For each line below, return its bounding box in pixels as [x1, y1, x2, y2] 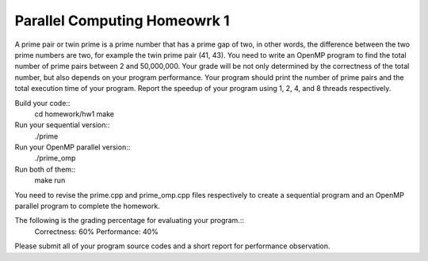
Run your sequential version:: [14, 120, 110, 130]
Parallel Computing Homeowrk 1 [14, 12, 230, 29]
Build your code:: [14, 98, 71, 108]
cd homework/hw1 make [34, 109, 115, 119]
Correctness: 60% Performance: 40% [34, 226, 159, 236]
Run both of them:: [14, 165, 76, 174]
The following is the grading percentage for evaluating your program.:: [14, 216, 245, 225]
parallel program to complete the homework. [14, 202, 160, 211]
